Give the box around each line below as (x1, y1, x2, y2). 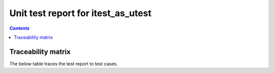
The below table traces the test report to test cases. (9, 60, 118, 66)
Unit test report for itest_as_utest (9, 8, 152, 19)
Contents (9, 25, 30, 31)
